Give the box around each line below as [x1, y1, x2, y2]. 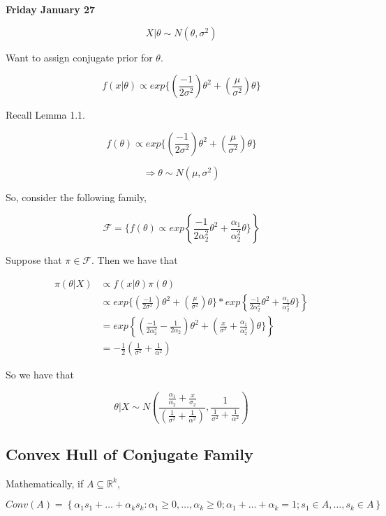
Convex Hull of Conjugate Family [6, 443, 253, 465]
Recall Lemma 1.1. [6, 108, 85, 122]
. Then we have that [91, 253, 178, 267]
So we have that [6, 367, 74, 382]
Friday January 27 [6, 2, 96, 16]
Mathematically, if [6, 476, 84, 490]
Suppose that [6, 253, 62, 267]
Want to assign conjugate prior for [6, 50, 153, 64]
